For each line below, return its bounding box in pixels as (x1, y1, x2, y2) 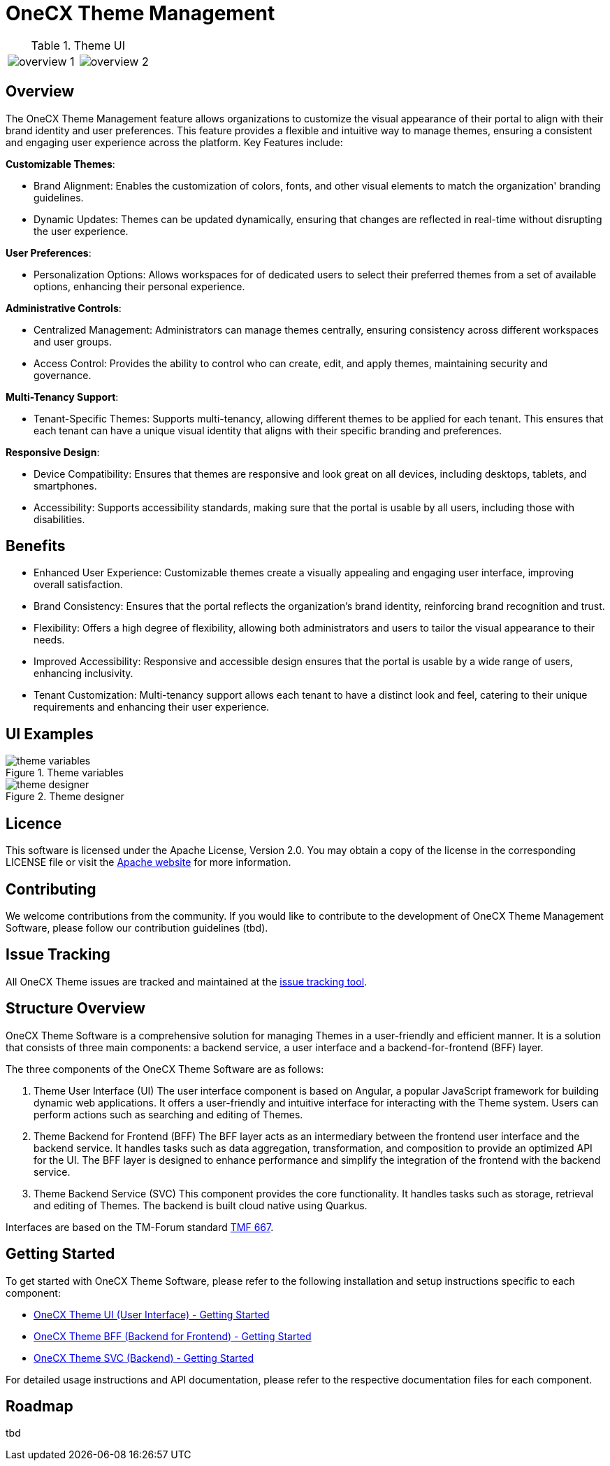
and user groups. (34, 335, 112, 348)
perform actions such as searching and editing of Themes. (34, 1108, 303, 1120)
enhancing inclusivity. (34, 667, 133, 680)
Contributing (6, 880, 96, 898)
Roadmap (6, 1397, 73, 1415)
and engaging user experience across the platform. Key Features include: (6, 136, 343, 148)
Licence (6, 814, 62, 832)
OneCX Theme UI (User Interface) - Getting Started (34, 1308, 270, 1321)
